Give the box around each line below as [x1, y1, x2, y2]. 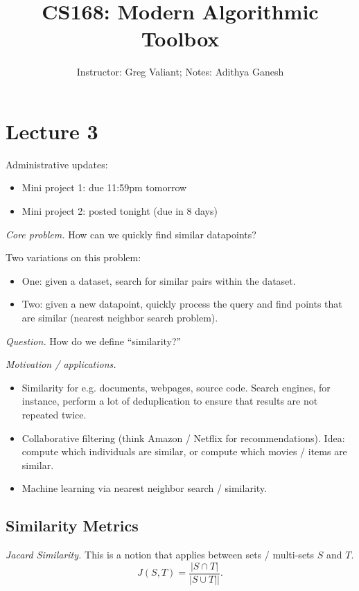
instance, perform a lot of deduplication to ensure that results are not [21, 394, 318, 408]
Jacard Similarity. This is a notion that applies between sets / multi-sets [6, 547, 315, 562]
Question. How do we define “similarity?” [6, 333, 182, 348]
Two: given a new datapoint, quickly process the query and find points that [21, 297, 342, 311]
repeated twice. [21, 407, 87, 421]
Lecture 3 [6, 116, 98, 145]
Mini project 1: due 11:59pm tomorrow [21, 180, 187, 195]
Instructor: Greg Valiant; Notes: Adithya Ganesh [76, 64, 284, 79]
